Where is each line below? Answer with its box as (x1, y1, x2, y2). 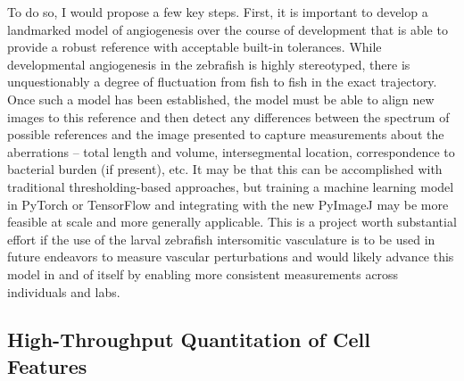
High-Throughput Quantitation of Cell (7, 326, 370, 353)
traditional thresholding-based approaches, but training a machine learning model (7, 177, 454, 195)
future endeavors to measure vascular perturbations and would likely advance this (7, 247, 454, 266)
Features (7, 352, 87, 379)
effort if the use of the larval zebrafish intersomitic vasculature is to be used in (7, 229, 435, 248)
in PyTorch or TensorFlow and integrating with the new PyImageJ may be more (7, 195, 449, 213)
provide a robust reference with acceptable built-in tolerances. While (7, 37, 382, 56)
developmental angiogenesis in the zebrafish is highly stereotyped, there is (7, 54, 410, 73)
